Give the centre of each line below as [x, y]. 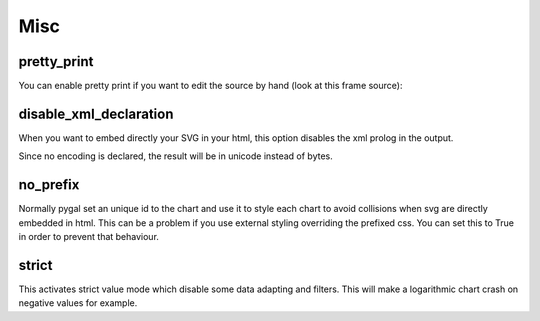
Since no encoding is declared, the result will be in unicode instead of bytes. [176, 156]
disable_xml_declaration [96, 113]
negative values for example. [78, 303]
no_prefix [49, 185]
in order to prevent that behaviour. [89, 237]
